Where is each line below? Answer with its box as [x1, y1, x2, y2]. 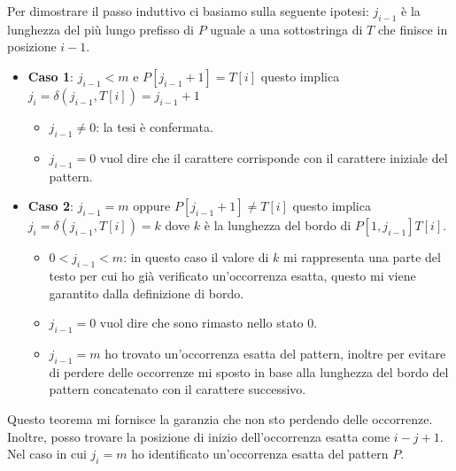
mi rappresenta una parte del [283, 248, 441, 266]
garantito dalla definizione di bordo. [49, 283, 244, 302]
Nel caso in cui [7, 444, 87, 463]
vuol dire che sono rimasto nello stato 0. [99, 313, 318, 332]
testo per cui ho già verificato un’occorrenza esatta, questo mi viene [49, 266, 416, 284]
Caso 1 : [27, 66, 73, 85]
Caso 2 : [27, 197, 73, 215]
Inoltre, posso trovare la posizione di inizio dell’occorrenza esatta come [7, 427, 390, 445]
